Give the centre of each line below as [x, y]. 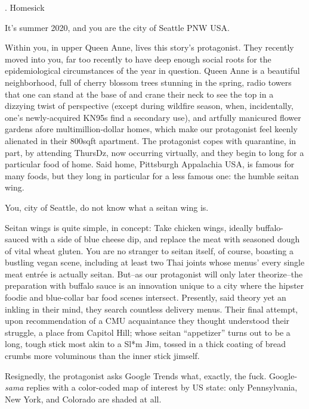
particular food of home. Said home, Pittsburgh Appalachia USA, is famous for [150, 164]
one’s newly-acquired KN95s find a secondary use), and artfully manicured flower [153, 117]
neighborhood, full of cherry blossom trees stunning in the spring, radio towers [148, 82]
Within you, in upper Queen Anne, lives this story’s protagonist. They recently [149, 47]
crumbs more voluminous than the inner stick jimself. [102, 356]
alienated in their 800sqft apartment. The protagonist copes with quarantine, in [151, 140]
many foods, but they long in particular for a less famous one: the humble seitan [152, 175]
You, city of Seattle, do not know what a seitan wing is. [107, 207]
